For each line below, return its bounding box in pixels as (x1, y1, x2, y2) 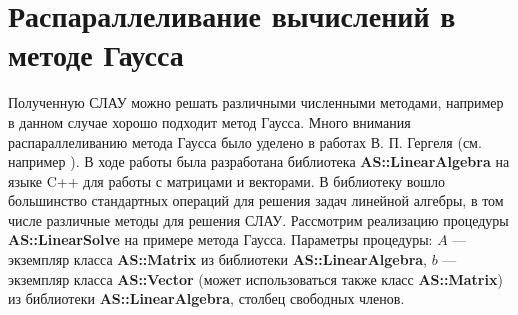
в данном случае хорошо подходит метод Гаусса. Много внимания (8, 111, 411, 132)
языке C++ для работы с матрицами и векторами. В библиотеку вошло (8, 170, 445, 191)
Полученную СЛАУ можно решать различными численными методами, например (8, 92, 504, 113)
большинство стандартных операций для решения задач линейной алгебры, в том (8, 190, 504, 211)
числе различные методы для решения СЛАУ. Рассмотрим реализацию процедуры (8, 209, 509, 230)
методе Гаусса (8, 34, 184, 75)
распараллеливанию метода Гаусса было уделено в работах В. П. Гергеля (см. (8, 131, 482, 152)
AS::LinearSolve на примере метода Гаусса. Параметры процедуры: (8, 229, 433, 250)
